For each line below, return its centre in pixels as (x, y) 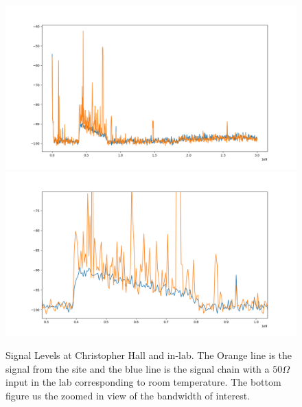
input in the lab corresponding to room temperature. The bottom (143, 382)
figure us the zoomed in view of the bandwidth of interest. (128, 395)
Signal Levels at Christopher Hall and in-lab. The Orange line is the (149, 355)
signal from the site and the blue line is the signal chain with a (138, 368)
